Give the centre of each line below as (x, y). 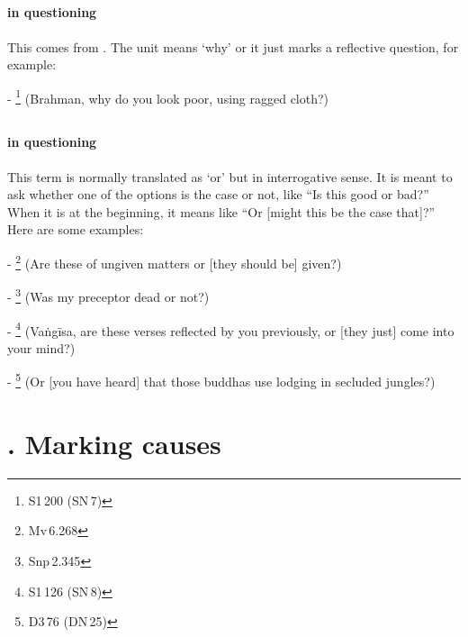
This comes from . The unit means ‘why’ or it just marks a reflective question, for (233, 46)
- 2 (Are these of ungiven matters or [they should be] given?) (175, 262)
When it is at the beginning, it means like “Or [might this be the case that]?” (221, 211)
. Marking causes (114, 443)
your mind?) (41, 347)
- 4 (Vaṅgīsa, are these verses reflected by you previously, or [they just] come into (231, 329)
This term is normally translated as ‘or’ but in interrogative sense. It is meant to (230, 176)
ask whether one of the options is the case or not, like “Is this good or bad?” (218, 194)
